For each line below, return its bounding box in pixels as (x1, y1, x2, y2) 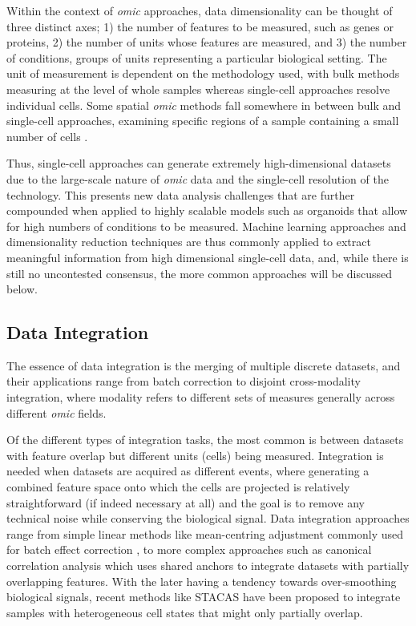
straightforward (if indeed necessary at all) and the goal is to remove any (6, 494, 365, 511)
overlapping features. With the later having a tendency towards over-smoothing (6, 572, 397, 589)
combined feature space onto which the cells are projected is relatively (6, 479, 350, 495)
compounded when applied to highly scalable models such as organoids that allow (6, 202, 408, 219)
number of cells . (6, 127, 88, 144)
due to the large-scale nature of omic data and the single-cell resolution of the (6, 170, 389, 187)
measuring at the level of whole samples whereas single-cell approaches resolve (6, 80, 390, 97)
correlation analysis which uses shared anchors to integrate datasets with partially (6, 557, 410, 574)
